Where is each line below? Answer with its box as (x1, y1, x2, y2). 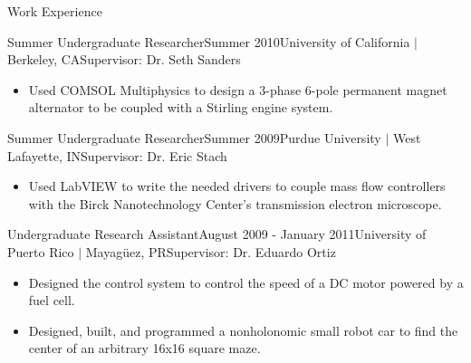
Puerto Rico (7, 242, 74, 261)
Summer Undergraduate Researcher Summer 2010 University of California (7, 32, 410, 51)
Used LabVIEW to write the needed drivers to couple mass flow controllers (28, 177, 446, 196)
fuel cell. (28, 291, 75, 310)
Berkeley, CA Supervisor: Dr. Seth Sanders (7, 50, 241, 69)
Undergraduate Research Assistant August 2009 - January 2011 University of (7, 224, 427, 244)
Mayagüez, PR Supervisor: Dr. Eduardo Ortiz (85, 242, 336, 261)
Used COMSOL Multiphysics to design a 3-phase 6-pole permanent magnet (28, 80, 447, 99)
